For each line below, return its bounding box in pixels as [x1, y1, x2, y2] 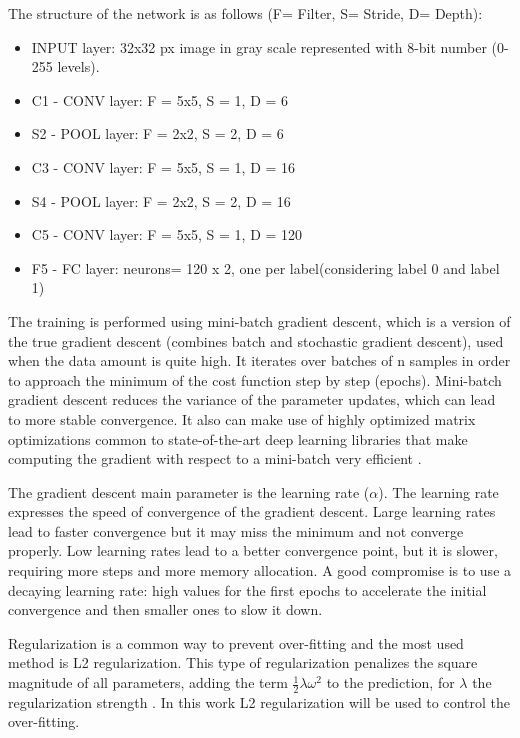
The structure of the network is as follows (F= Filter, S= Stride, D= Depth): [8, 3, 483, 23]
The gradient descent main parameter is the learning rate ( [8, 481, 370, 502]
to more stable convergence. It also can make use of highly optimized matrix [8, 408, 476, 429]
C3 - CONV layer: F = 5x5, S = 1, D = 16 [31, 156, 296, 177]
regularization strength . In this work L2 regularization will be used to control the [8, 691, 511, 712]
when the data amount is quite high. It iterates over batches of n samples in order [8, 350, 511, 371]
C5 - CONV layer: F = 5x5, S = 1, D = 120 [31, 224, 303, 245]
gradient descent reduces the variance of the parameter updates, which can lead [8, 389, 496, 410]
